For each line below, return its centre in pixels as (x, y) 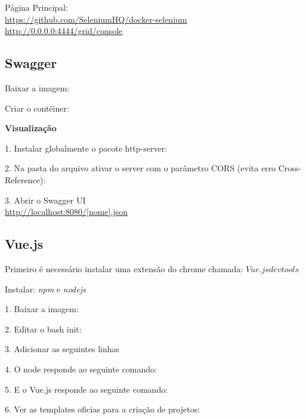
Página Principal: (36, 7)
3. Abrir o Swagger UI (45, 200)
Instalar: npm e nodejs (45, 289)
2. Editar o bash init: (43, 329)
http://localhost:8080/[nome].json (66, 212)
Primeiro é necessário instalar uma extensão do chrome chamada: (124, 268)
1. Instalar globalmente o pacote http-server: (86, 148)
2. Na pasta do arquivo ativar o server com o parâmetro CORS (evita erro (140, 168)
